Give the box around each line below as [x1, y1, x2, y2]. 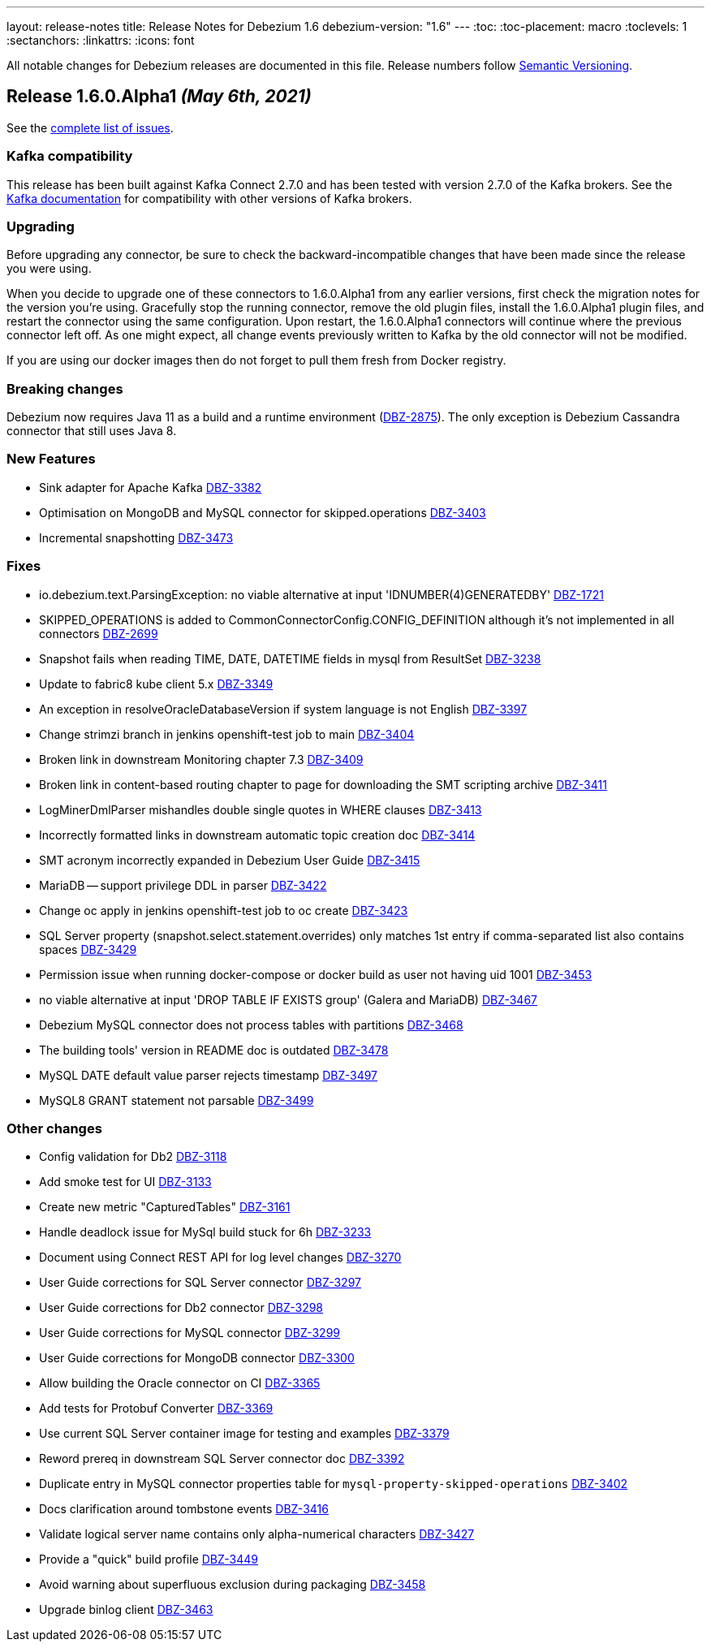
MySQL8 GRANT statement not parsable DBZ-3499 [39, 1093, 314, 1107]
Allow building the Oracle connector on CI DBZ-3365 [39, 1376, 321, 1391]
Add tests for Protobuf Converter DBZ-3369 [39, 1401, 274, 1416]
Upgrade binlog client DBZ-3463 [39, 1603, 213, 1617]
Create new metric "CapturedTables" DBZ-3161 [39, 1200, 291, 1214]
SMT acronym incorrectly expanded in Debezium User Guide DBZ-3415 [39, 852, 420, 867]
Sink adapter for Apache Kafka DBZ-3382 [39, 480, 262, 494]
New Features [6, 451, 96, 468]
